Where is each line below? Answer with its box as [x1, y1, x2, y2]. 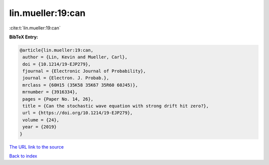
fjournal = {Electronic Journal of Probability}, [22, 68, 146, 74]
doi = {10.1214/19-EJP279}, [22, 61, 91, 67]
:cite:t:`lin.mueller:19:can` [9, 25, 61, 31]
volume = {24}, [22, 117, 60, 123]
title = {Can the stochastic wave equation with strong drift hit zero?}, [22, 103, 209, 109]
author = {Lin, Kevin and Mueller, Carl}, [22, 54, 128, 60]
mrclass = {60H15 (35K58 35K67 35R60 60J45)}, [22, 82, 138, 88]
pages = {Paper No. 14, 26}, [22, 96, 94, 102]
